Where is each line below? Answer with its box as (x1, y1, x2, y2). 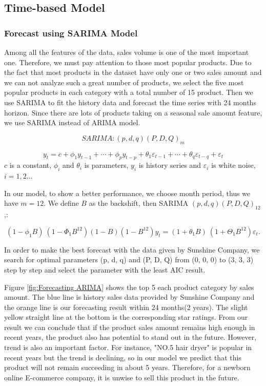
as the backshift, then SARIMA (89, 198, 189, 208)
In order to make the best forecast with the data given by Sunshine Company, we (4, 244, 260, 255)
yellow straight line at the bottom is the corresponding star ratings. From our (4, 312, 248, 322)
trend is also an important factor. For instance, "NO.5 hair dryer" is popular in (4, 342, 252, 353)
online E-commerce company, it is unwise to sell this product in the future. (4, 372, 239, 382)
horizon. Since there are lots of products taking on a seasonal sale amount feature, (4, 107, 262, 118)
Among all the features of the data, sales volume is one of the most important (4, 47, 249, 57)
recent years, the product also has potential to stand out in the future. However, (4, 332, 257, 342)
